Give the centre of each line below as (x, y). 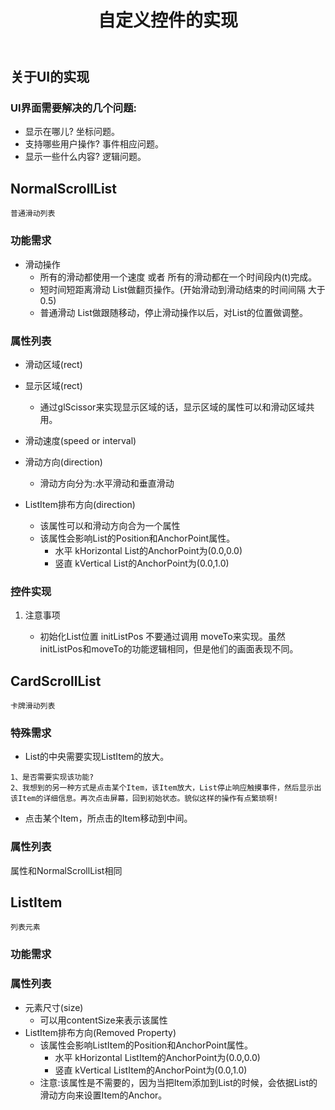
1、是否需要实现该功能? (52, 777)
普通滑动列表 (33, 214)
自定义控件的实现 (167, 20)
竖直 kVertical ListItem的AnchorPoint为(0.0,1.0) (151, 1070)
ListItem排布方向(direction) (80, 504)
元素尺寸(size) (54, 1007)
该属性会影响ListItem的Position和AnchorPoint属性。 (146, 1045)
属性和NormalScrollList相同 (66, 870)
